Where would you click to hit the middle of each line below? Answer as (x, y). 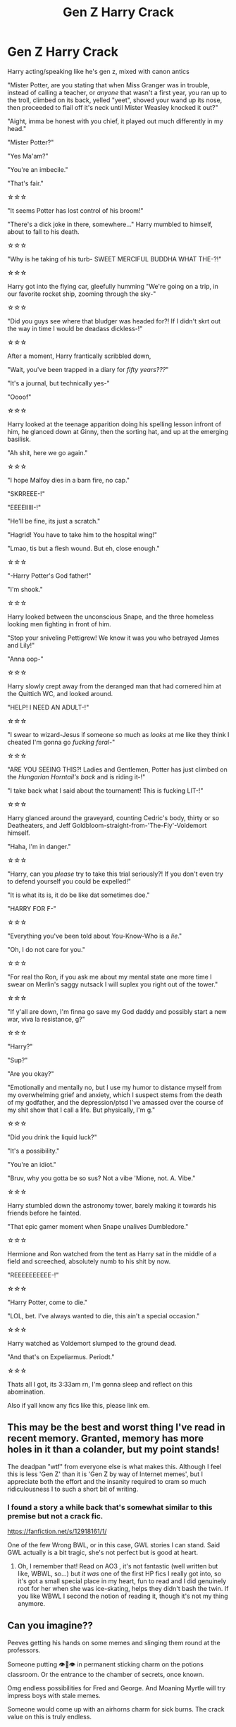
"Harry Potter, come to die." (48, 1302)
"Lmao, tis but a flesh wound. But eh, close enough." (83, 548)
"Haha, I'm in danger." (39, 846)
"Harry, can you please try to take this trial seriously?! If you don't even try (115, 874)
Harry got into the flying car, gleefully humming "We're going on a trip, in (113, 286)
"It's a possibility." (33, 1151)
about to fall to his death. (43, 231)
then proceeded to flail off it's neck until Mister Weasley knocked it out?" (113, 107)
